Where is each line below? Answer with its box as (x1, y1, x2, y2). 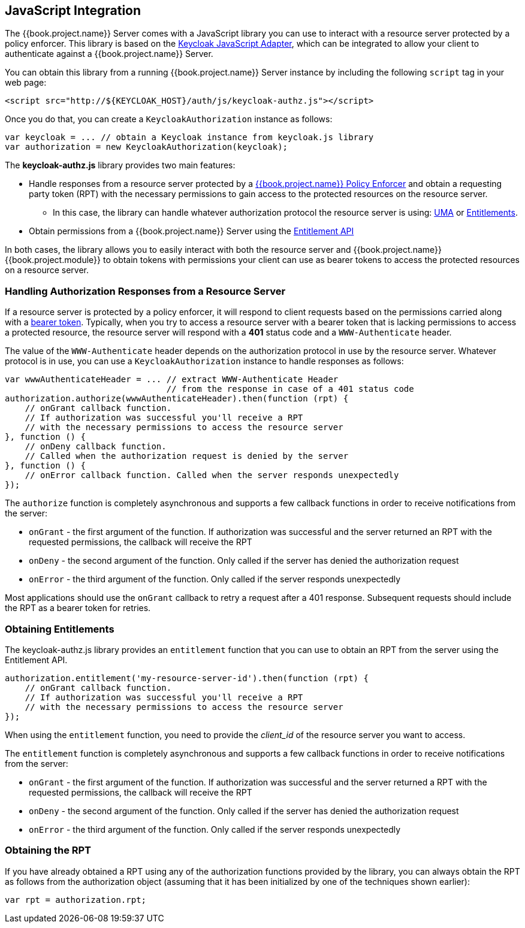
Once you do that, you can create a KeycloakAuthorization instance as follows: (5, 114, 333, 125)
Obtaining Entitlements (5, 622, 114, 635)
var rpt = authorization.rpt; (5, 894, 147, 905)
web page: (5, 77, 47, 88)
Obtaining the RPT (5, 844, 92, 857)
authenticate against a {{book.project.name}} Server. (5, 49, 213, 59)
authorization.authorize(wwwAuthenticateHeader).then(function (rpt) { (5, 394, 349, 404)
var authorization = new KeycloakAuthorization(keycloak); (5, 142, 288, 152)
